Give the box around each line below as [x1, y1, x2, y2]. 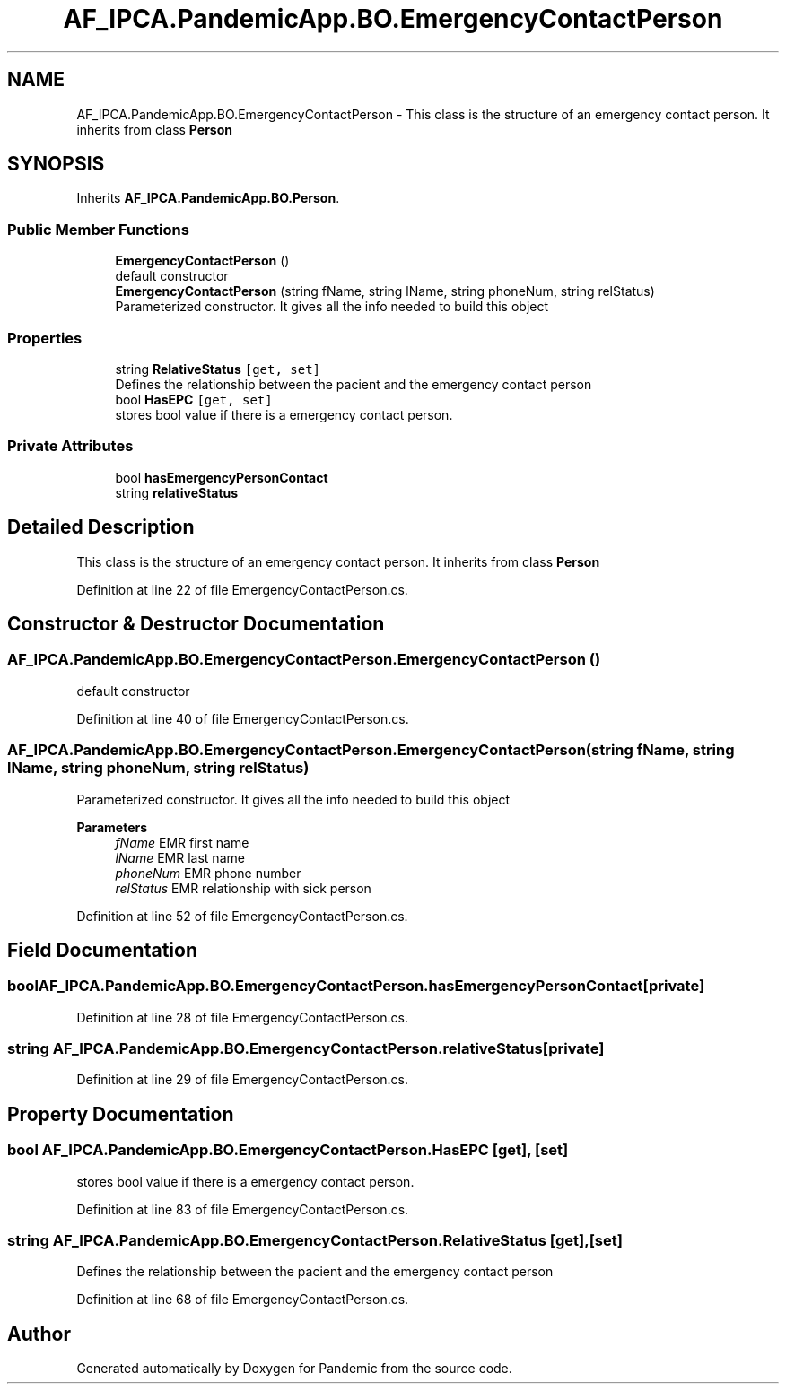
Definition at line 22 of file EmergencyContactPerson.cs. [76, 581, 408, 597]
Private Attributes [7, 437, 134, 456]
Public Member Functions [7, 220, 189, 239]
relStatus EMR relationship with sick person [115, 880, 371, 896]
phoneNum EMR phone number [115, 865, 301, 881]
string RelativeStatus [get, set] [115, 361, 321, 377]
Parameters [76, 819, 148, 835]
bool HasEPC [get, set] [115, 391, 273, 407]
